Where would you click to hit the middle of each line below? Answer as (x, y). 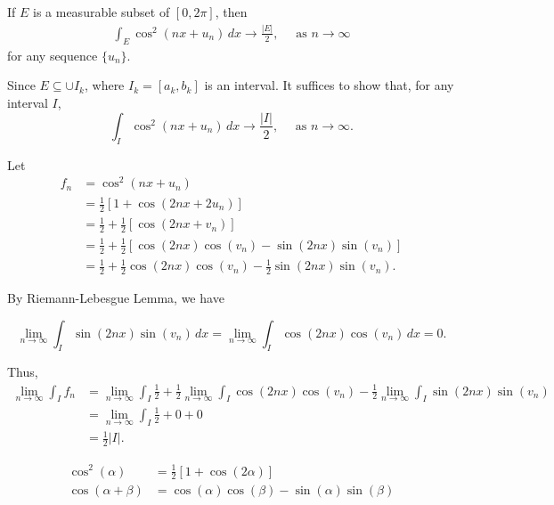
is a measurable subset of (102, 12)
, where (104, 85)
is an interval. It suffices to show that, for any (329, 85)
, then (231, 12)
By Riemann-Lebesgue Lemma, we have (116, 297)
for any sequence (53, 55)
